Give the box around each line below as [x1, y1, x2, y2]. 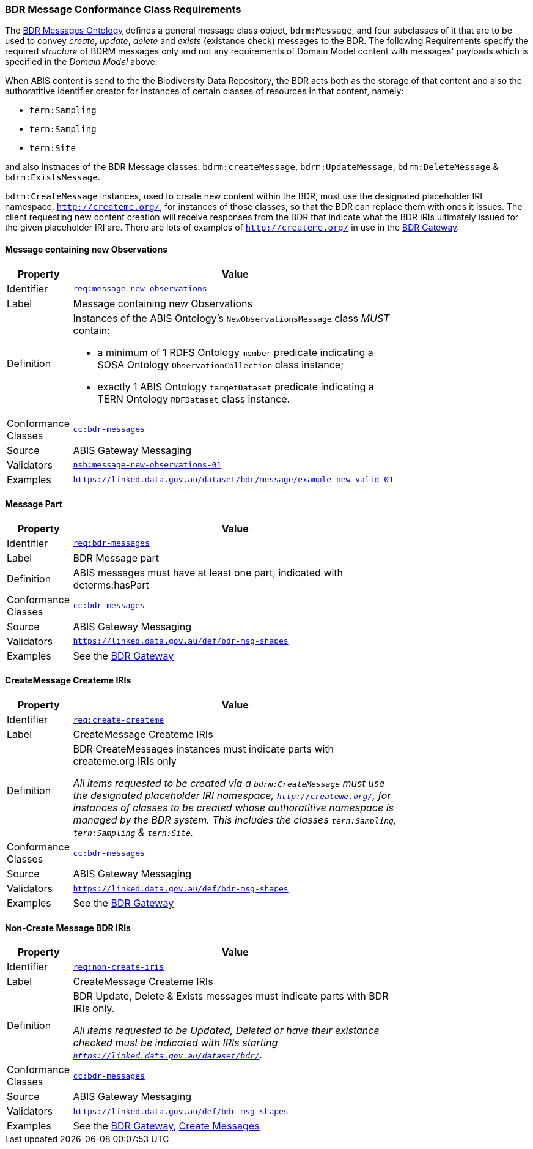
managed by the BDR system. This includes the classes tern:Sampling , [73, 814, 397, 827]
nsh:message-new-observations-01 [73, 460, 222, 470]
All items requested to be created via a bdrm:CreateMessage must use [73, 777, 385, 790]
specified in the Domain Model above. [5, 56, 158, 67]
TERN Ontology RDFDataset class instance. [97, 392, 290, 405]
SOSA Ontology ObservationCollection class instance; [97, 358, 344, 371]
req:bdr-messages [73, 538, 150, 548]
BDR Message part [73, 551, 160, 564]
